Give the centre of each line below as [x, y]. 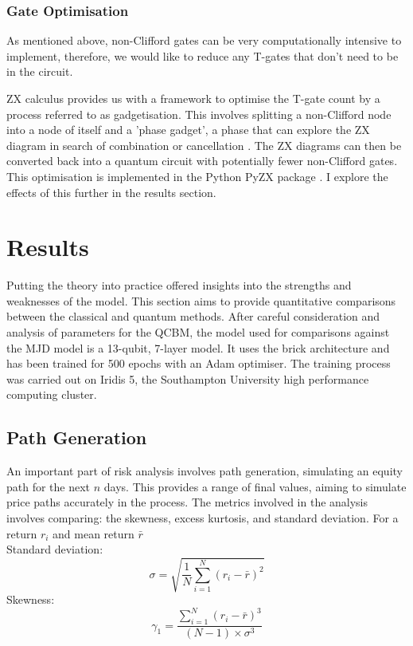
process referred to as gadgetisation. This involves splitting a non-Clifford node [199, 114]
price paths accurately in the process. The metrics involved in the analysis [187, 502]
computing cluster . [52, 394]
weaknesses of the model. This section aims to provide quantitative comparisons [201, 300]
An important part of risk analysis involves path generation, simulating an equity [205, 471]
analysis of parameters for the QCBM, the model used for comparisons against [198, 332]
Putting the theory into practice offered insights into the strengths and [179, 285]
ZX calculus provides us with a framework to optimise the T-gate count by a [193, 98]
